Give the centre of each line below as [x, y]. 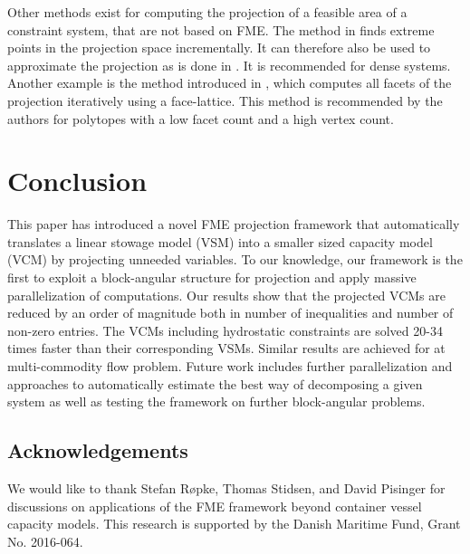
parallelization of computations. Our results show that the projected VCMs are [226, 295]
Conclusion [77, 181]
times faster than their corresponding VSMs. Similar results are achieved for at [226, 348]
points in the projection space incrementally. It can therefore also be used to [219, 48]
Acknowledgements [98, 450]
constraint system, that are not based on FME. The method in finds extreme [221, 29]
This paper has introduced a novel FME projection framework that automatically [234, 224]
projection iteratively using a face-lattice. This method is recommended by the [225, 100]
